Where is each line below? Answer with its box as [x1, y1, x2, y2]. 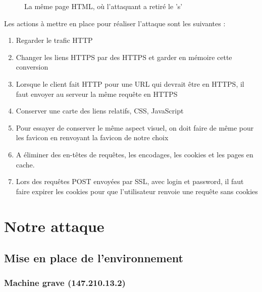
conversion [16, 62, 48, 72]
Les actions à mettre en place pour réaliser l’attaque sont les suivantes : [4, 18, 226, 28]
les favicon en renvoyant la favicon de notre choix [16, 132, 169, 143]
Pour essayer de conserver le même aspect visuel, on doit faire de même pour [16, 122, 254, 133]
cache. [16, 159, 35, 169]
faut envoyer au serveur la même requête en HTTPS [16, 88, 178, 99]
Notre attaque [4, 215, 104, 236]
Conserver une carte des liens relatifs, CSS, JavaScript [16, 105, 184, 116]
